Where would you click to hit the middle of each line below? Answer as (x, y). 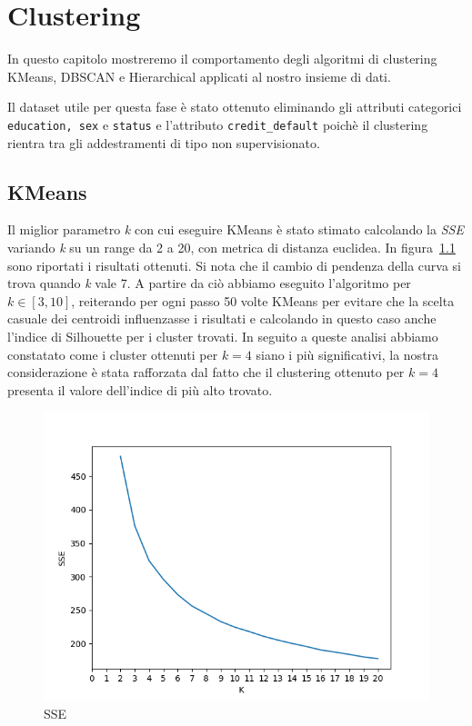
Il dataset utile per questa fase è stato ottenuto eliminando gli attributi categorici (235, 107)
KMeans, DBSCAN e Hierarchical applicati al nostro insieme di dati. (199, 76)
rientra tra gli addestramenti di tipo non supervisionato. (164, 142)
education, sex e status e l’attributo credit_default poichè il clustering (218, 124)
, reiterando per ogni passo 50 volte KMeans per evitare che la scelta (263, 300)
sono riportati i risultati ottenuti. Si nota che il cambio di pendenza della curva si (234, 265)
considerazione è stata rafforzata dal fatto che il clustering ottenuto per (206, 372)
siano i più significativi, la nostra (347, 354)
